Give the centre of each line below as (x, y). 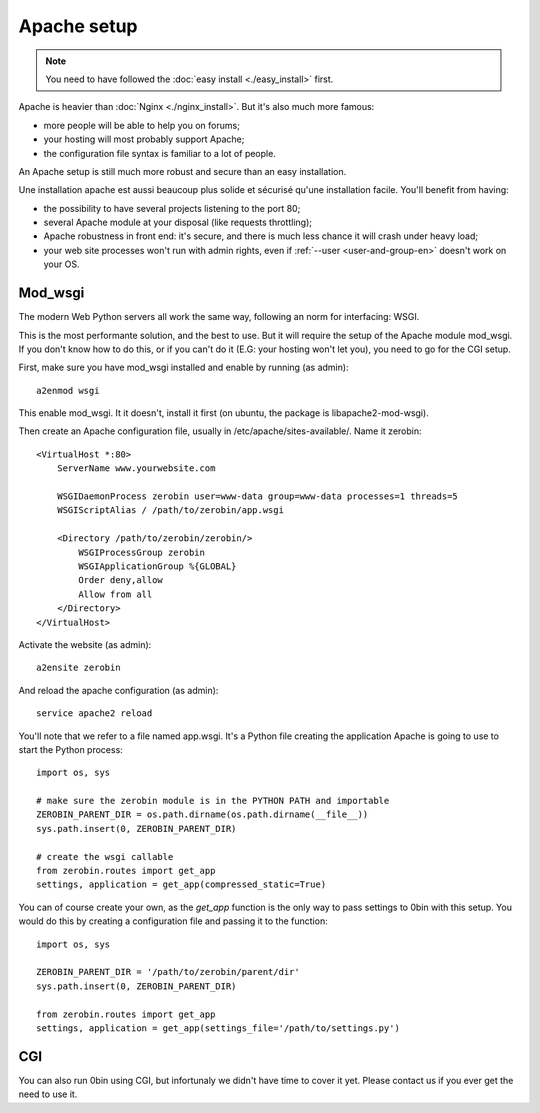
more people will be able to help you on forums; (141, 125)
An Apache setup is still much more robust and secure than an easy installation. (182, 171)
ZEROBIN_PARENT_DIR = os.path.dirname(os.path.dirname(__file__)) (202, 814)
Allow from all (115, 594)
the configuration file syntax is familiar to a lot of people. (160, 153)
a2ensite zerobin (78, 668)
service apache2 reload (94, 713)
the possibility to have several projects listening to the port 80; (172, 208)
